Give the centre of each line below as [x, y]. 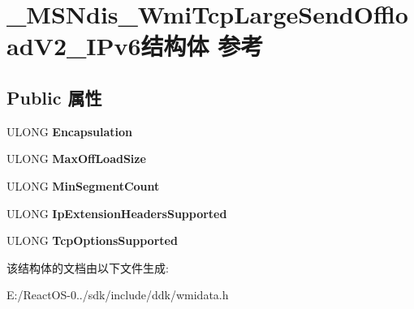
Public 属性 [54, 97]
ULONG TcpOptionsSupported [92, 240]
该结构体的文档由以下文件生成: [88, 267]
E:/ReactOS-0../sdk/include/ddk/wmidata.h [118, 295]
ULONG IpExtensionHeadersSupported [117, 213]
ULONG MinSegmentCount [83, 185]
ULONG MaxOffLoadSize [76, 159]
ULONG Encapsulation [70, 131]
